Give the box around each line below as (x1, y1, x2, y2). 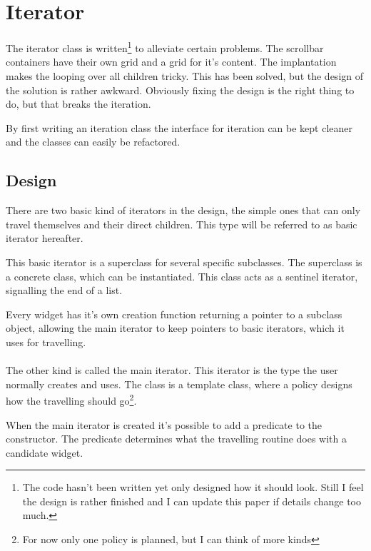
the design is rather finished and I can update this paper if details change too (22, 493, 361, 508)
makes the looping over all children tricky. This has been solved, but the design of (6, 68, 364, 83)
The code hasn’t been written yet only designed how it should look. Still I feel (22, 480, 364, 495)
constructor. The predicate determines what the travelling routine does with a (6, 431, 347, 446)
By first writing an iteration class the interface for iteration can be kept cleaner (6, 120, 353, 135)
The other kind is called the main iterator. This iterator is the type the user (6, 363, 338, 378)
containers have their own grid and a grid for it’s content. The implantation (6, 54, 337, 69)
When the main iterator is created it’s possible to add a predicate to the (6, 417, 322, 432)
